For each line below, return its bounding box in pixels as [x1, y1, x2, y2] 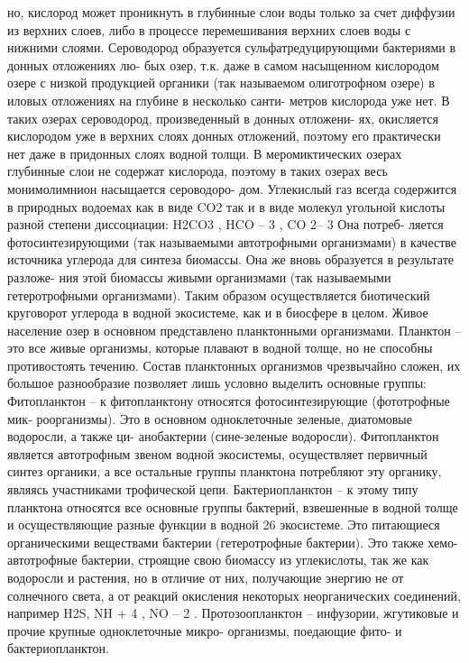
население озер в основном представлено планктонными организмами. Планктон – [7, 320, 462, 339]
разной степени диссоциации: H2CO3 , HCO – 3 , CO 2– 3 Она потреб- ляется [7, 215, 444, 234]
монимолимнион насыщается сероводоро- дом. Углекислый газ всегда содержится [7, 179, 457, 198]
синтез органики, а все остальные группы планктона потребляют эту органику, [7, 462, 442, 481]
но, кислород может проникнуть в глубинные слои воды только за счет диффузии [7, 3, 455, 21]
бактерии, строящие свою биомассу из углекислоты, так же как [81, 550, 429, 569]
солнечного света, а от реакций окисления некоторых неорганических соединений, [7, 585, 461, 604]
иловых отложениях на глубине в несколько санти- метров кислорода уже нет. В [7, 90, 450, 109]
